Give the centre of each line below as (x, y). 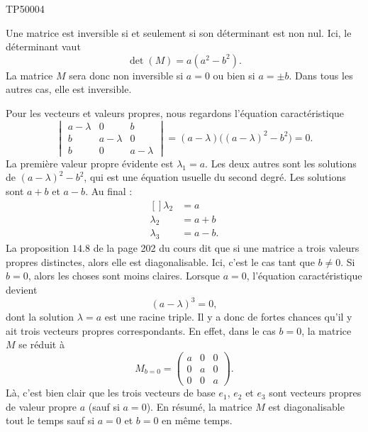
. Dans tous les (321, 75)
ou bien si (234, 75)
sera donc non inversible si (126, 75)
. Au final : (109, 191)
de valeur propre (41, 406)
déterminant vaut (43, 46)
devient (22, 290)
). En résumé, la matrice (199, 406)
